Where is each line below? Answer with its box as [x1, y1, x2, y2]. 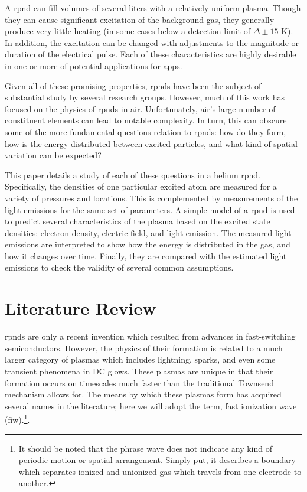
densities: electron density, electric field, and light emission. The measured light [5, 226, 292, 239]
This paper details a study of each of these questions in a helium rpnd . [5, 168, 261, 181]
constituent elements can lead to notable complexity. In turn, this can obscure [5, 114, 287, 126]
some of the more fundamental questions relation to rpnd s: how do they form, [5, 125, 286, 138]
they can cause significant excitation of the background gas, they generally [5, 13, 275, 25]
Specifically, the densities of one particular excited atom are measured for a [5, 180, 277, 193]
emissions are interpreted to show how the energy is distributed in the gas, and [5, 238, 290, 250]
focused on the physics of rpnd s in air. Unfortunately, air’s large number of [5, 102, 276, 115]
